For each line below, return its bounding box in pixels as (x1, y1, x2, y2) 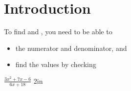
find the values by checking (15, 59, 96, 69)
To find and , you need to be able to (4, 26, 112, 37)
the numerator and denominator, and (15, 43, 127, 53)
